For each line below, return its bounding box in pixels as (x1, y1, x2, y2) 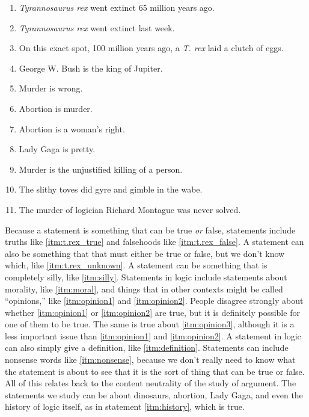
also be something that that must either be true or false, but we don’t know (5, 247, 285, 259)
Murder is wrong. (19, 82, 83, 94)
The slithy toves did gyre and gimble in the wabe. (19, 183, 203, 196)
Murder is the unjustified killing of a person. (19, 162, 183, 175)
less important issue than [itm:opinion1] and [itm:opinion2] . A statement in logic (5, 329, 301, 342)
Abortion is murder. (19, 102, 93, 114)
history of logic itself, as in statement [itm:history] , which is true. (5, 400, 245, 413)
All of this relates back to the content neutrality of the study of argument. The (5, 377, 296, 389)
